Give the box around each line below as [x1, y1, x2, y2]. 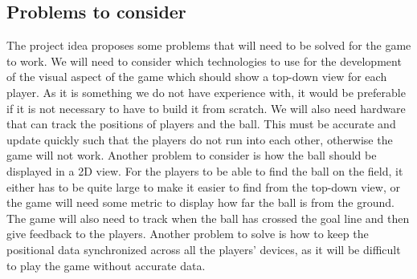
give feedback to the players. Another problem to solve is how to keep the [6, 225, 369, 242]
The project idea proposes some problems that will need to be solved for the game [6, 37, 411, 54]
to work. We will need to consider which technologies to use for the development [6, 52, 402, 69]
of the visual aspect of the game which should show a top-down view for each [6, 68, 387, 85]
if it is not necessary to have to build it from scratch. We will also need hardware [6, 99, 406, 116]
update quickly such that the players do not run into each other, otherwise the [6, 131, 393, 148]
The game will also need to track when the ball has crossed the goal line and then [6, 209, 410, 226]
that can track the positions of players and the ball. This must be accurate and [6, 115, 396, 132]
